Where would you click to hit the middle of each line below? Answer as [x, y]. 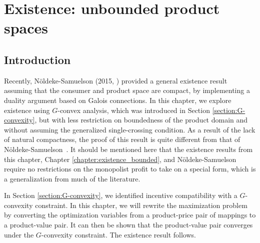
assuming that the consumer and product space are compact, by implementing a [127, 90]
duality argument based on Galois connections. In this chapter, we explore [118, 100]
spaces [26, 28]
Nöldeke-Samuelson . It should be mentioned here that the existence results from [128, 149]
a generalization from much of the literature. [72, 178]
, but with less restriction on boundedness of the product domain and [141, 120]
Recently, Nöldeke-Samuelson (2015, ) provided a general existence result [116, 80]
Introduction [37, 59]
